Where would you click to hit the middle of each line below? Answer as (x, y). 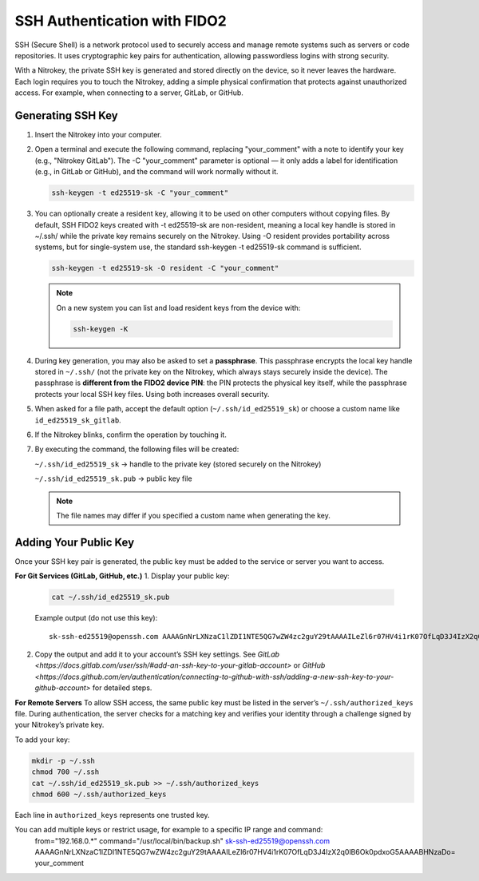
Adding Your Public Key (75, 542)
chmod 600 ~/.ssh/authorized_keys (99, 794)
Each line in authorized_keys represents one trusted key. (113, 815)
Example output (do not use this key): (96, 618)
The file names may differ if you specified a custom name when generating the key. (193, 515)
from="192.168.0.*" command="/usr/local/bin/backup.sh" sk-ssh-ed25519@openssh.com (182, 841)
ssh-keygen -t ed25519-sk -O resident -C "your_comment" (165, 268)
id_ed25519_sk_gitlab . (78, 420)
